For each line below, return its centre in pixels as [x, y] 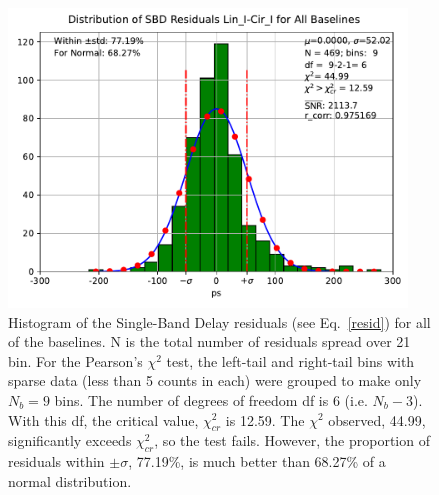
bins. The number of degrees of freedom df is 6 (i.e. [211, 399]
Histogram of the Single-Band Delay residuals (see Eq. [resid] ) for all [219, 321]
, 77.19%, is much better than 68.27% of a [257, 461]
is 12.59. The [265, 419]
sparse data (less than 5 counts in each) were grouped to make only [215, 380]
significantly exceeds [70, 440]
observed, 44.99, [377, 419]
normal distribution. [70, 480]
